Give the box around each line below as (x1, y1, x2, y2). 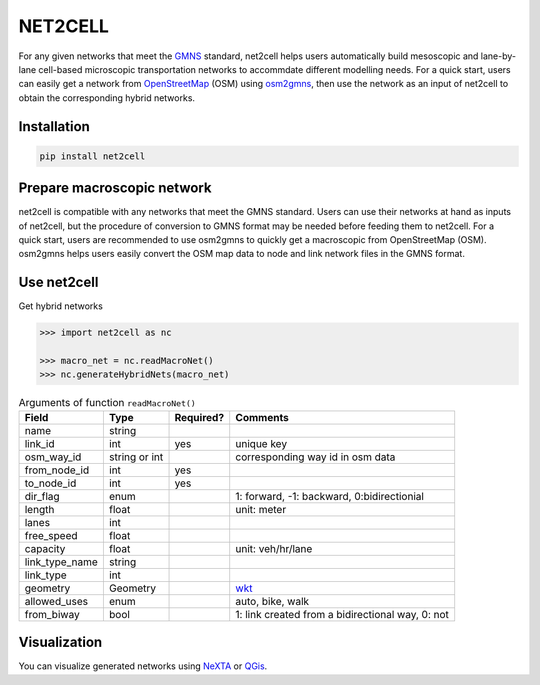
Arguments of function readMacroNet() (18, 395, 197, 409)
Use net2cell (18, 274, 99, 291)
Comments (235, 410, 289, 424)
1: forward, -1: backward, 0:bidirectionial (235, 489, 425, 503)
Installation (18, 118, 90, 135)
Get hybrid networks (18, 300, 104, 312)
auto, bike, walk (235, 594, 310, 608)
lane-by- (480, 50, 517, 62)
